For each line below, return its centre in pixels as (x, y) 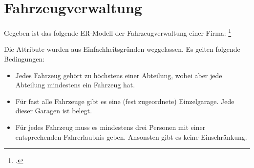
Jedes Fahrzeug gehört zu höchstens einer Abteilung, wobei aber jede (119, 75)
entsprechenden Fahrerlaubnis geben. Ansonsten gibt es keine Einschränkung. (131, 136)
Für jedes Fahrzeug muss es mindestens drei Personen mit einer (110, 127)
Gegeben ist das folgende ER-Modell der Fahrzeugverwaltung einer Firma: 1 (118, 32)
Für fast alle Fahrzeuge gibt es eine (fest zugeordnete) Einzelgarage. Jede (125, 101)
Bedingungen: (24, 58)
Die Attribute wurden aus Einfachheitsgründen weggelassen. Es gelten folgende (122, 49)
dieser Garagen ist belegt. (54, 111)
